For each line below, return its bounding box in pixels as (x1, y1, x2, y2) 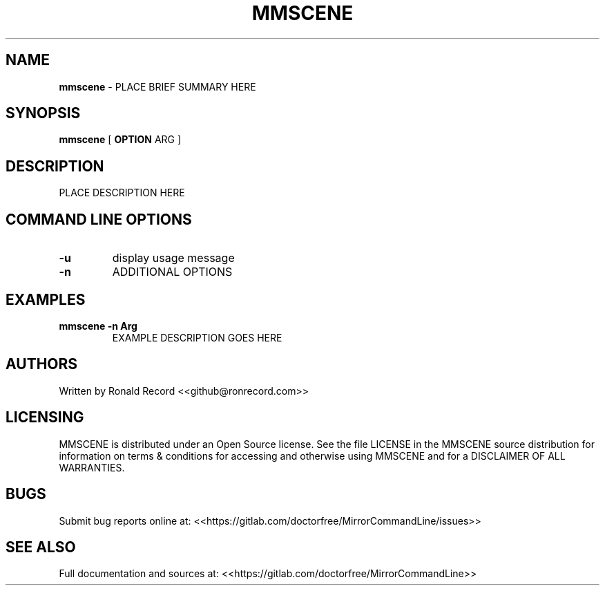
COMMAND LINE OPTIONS (6, 210, 192, 228)
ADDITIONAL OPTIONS (112, 265, 233, 279)
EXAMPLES (6, 290, 86, 308)
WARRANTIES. (59, 461, 125, 473)
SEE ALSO (6, 538, 76, 556)
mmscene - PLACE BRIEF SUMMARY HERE (59, 80, 256, 93)
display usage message (112, 251, 235, 265)
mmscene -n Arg (59, 319, 137, 332)
